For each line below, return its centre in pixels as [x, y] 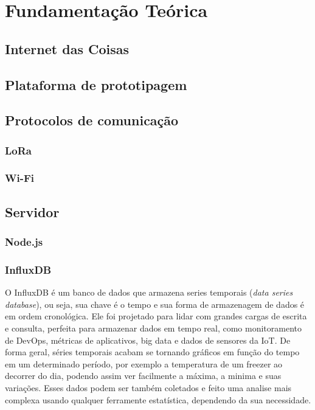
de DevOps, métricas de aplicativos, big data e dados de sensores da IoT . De [148, 340]
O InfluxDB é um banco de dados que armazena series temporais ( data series [149, 292]
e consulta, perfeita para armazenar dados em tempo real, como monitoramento [154, 328]
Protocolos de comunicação [92, 120]
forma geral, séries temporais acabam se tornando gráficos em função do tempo [152, 352]
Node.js [24, 242]
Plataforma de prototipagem [96, 84]
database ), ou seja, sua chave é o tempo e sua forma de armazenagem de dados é [155, 304]
